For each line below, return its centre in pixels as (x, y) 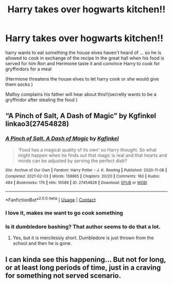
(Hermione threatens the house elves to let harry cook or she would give (82, 79)
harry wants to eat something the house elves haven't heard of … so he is (83, 52)
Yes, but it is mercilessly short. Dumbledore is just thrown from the (83, 238)
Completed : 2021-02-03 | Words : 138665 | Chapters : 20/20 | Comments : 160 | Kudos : (83, 176)
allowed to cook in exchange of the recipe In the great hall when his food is (85, 58)
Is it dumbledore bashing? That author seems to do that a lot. (83, 227)
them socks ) (19, 84)
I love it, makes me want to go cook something (64, 213)
